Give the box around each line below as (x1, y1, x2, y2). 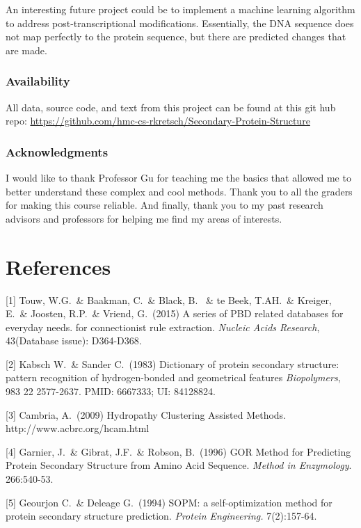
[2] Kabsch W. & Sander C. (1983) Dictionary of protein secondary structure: (6, 356, 339, 371)
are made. (6, 42, 47, 57)
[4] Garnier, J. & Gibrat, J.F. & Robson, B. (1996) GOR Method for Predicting (6, 444, 351, 458)
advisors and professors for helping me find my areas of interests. (6, 211, 282, 225)
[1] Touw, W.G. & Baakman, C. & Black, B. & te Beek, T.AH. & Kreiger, (6, 292, 332, 307)
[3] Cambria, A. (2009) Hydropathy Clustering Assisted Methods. (6, 407, 287, 422)
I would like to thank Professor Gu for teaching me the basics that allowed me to (6, 170, 351, 184)
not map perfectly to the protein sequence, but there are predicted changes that (6, 29, 346, 44)
